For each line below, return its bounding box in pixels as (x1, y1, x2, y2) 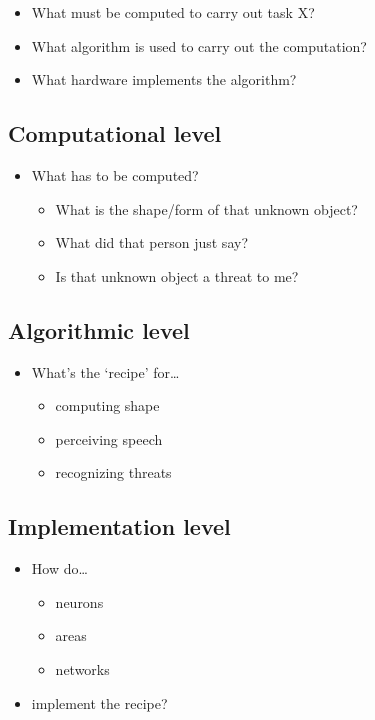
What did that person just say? (55, 232, 248, 253)
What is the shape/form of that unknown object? (55, 198, 358, 219)
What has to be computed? (31, 164, 199, 185)
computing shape (55, 395, 160, 416)
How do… (31, 558, 88, 579)
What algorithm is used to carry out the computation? (31, 35, 367, 56)
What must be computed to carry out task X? (31, 2, 315, 22)
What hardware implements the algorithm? (31, 69, 297, 90)
